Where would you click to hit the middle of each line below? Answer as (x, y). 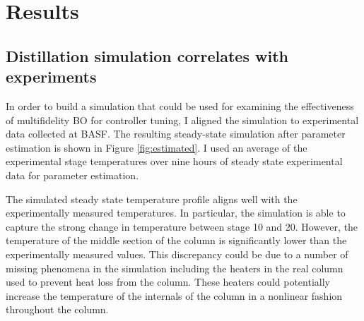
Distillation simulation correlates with (147, 55)
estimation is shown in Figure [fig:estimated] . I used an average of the (157, 147)
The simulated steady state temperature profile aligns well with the (152, 199)
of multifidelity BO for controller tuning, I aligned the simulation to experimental (182, 120)
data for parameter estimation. (72, 175)
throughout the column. (57, 309)
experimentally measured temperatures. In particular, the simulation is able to (176, 213)
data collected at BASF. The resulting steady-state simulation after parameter (176, 134)
